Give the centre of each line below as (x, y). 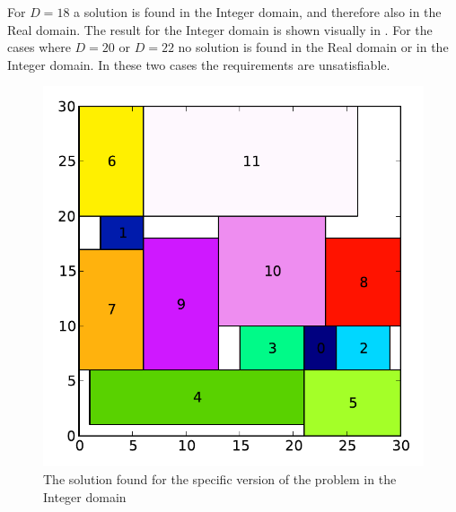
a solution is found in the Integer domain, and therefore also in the (258, 12)
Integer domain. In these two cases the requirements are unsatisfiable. (199, 64)
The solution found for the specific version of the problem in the (220, 478)
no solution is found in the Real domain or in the (313, 47)
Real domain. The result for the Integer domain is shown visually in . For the (220, 29)
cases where (39, 47)
